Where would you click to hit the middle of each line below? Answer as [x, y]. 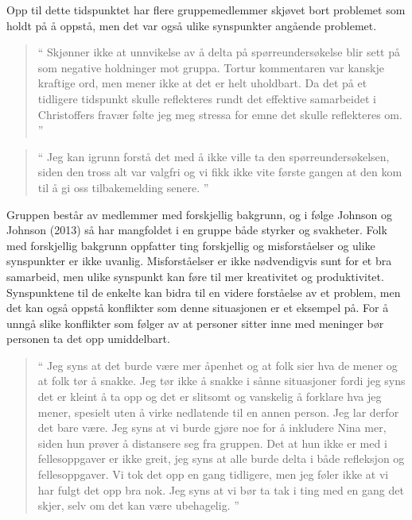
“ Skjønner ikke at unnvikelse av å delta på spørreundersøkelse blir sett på [219, 52]
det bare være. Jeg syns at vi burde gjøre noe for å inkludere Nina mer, [212, 428]
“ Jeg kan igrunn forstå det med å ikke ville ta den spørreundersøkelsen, [214, 156]
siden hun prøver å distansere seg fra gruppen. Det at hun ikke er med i [212, 443]
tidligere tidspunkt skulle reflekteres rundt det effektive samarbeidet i [207, 98]
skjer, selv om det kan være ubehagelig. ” [138, 505]
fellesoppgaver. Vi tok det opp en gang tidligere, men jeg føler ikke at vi [213, 474]
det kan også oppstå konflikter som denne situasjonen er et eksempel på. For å [198, 308]
